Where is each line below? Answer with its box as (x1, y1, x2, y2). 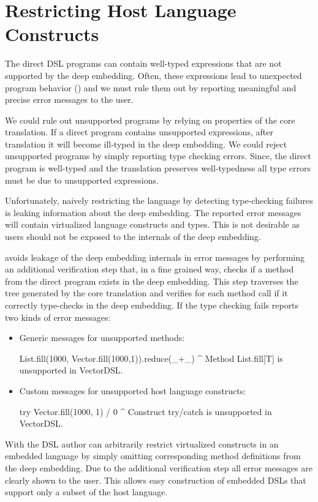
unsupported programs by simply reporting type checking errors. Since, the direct (5, 149, 311, 162)
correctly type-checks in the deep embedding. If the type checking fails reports (5, 299, 299, 311)
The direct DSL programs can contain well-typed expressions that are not (5, 57, 282, 70)
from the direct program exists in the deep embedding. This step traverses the (5, 274, 298, 287)
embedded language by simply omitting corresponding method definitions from (5, 449, 301, 462)
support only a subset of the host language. (5, 485, 168, 498)
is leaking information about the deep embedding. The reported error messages (5, 206, 301, 219)
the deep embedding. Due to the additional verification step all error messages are (5, 461, 312, 474)
